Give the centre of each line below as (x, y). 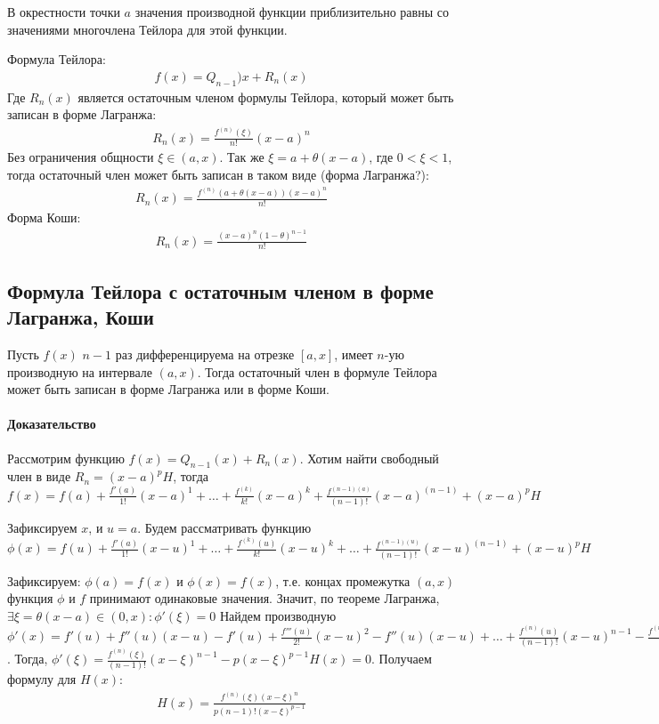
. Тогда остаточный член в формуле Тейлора (317, 371)
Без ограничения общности (81, 157)
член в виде (39, 476)
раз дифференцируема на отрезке (205, 354)
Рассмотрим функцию (66, 458)
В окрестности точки (64, 12)
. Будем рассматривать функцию (224, 528)
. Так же (242, 157)
